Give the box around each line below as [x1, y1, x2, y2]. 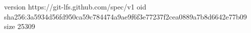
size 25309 [4, 21, 35, 31]
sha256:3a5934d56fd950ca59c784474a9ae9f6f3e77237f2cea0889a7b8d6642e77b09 [4, 11, 247, 21]
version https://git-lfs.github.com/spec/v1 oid [4, 1, 146, 11]
